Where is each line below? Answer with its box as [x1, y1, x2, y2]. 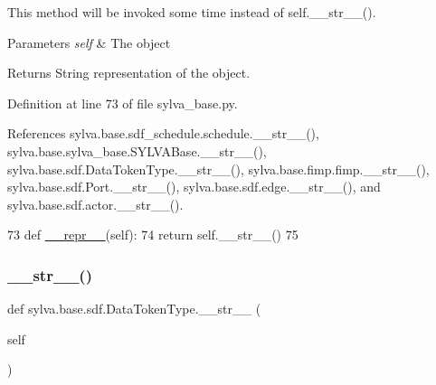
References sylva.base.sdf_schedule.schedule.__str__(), [7, 124, 319, 143]
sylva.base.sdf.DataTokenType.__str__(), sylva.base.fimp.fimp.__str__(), [7, 159, 430, 178]
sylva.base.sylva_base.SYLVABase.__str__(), [7, 141, 267, 160]
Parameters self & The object [7, 33, 171, 52]
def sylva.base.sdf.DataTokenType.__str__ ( [7, 299, 261, 318]
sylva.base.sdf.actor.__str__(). [7, 194, 184, 213]
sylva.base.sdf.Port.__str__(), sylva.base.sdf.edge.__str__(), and [7, 177, 381, 196]
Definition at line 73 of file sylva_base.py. [7, 93, 238, 112]
